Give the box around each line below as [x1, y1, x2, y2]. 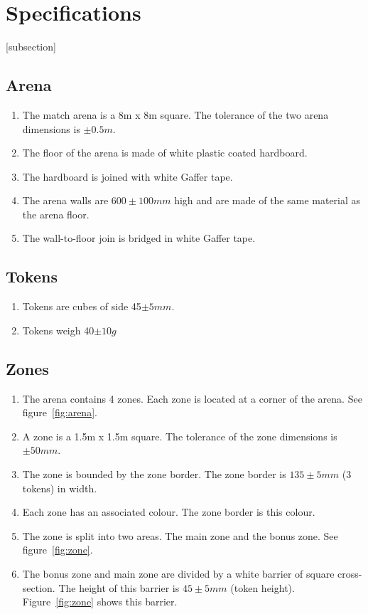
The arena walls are [22, 193, 109, 208]
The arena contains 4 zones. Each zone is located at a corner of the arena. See [22, 391, 362, 406]
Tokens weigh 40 [22, 322, 94, 337]
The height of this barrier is [58, 580, 180, 595]
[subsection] [6, 39, 56, 54]
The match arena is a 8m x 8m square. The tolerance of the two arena [22, 107, 329, 122]
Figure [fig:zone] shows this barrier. [22, 594, 178, 609]
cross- [337, 566, 362, 581]
